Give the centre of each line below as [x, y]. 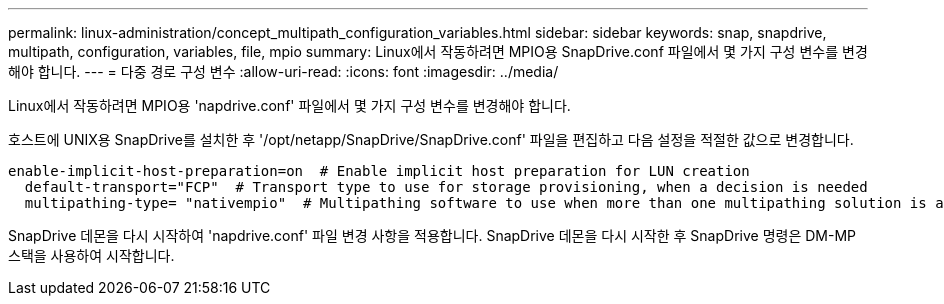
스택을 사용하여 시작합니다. [91, 255]
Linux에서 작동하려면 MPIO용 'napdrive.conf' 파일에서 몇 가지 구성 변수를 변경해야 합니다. [289, 105]
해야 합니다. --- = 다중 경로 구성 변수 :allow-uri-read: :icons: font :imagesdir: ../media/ [283, 71]
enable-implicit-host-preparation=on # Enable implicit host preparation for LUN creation [379, 171]
